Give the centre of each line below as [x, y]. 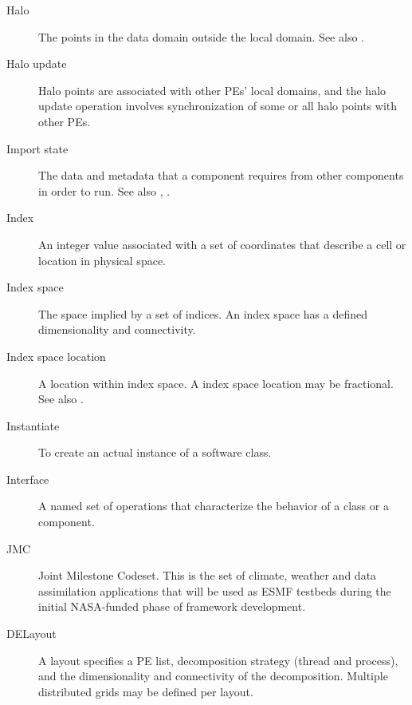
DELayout [31, 634]
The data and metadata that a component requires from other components [221, 175]
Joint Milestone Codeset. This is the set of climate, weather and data [208, 575]
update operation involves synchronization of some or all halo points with [218, 106]
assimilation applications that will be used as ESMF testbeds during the [215, 590]
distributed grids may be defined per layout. [146, 691]
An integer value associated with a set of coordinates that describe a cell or [222, 244]
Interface [28, 479]
